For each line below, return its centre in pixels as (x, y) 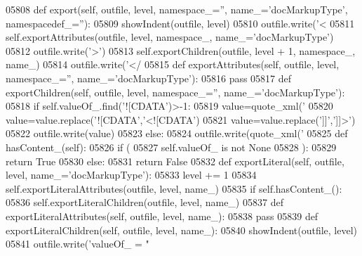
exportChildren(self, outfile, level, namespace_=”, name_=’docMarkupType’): (175, 92)
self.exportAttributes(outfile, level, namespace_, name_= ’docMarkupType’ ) (170, 37)
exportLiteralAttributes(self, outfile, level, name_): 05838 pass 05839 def (162, 216)
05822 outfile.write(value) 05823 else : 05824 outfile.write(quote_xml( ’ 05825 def (177, 133)
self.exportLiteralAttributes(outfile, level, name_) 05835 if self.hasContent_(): (174, 188)
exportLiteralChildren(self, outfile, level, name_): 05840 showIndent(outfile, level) (182, 230)
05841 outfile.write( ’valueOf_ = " (78, 244)
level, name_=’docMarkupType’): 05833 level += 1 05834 (131, 175)
